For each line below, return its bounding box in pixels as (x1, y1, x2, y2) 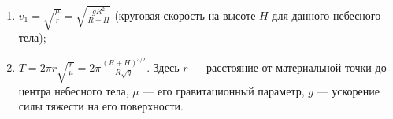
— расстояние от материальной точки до (191, 58, 387, 75)
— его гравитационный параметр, (143, 82, 305, 99)
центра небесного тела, (18, 82, 129, 99)
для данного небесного (272, 6, 381, 23)
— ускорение (317, 82, 380, 99)
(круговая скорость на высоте (114, 6, 256, 23)
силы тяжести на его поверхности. (18, 98, 184, 114)
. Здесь (146, 58, 180, 75)
